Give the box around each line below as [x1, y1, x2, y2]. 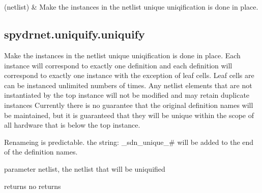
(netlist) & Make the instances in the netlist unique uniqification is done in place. [4, 2, 258, 12]
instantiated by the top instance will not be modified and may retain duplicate [4, 90, 250, 100]
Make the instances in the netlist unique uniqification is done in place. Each [4, 50, 241, 60]
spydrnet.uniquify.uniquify [4, 26, 145, 42]
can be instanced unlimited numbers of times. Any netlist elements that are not [4, 80, 252, 90]
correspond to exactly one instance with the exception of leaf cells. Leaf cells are [4, 70, 254, 81]
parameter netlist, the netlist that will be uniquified [4, 163, 165, 174]
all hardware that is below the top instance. [4, 120, 140, 130]
